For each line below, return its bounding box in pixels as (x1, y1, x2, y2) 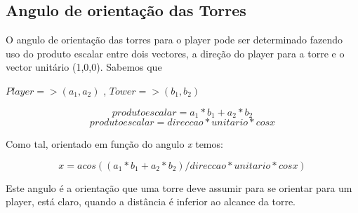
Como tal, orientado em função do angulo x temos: (6, 137, 223, 151)
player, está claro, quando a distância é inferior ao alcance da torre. (6, 194, 296, 209)
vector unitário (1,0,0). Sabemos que (6, 60, 162, 74)
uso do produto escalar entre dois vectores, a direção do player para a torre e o (6, 46, 345, 60)
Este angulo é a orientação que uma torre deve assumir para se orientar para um (6, 180, 352, 195)
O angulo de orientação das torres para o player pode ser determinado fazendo (6, 32, 343, 47)
